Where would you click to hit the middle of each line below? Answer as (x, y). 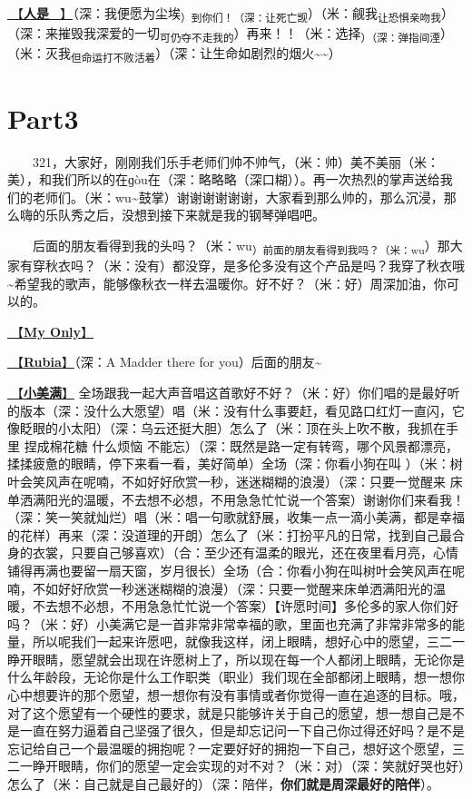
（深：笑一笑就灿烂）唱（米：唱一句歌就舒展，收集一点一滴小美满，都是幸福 (236, 517)
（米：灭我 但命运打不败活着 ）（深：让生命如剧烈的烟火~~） (174, 54)
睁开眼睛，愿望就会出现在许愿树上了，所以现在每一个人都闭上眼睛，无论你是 (236, 659)
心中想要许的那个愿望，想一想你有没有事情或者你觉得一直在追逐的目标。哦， (236, 695)
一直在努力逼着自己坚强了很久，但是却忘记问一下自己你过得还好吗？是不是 (242, 730)
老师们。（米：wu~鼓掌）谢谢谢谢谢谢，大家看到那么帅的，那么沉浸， (238, 197)
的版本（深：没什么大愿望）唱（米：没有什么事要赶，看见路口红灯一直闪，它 (236, 410)
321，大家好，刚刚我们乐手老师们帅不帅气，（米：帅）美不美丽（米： (236, 161)
